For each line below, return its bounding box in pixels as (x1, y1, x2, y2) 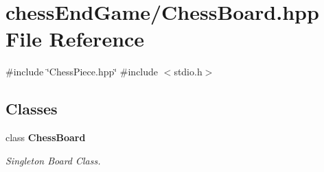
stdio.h (174, 64, 202, 79)
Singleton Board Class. (5, 153, 101, 167)
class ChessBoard (5, 130, 86, 145)
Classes (5, 98, 58, 119)
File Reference (5, 25, 145, 53)
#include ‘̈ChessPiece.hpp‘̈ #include (5, 64, 159, 79)
